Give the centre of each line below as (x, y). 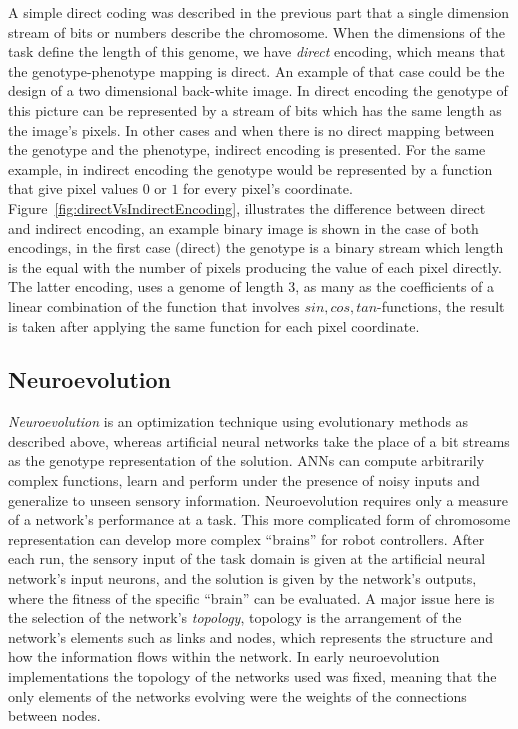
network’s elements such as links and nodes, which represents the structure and (251, 636)
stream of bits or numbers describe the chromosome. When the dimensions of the (256, 31)
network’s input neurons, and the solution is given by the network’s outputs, (242, 578)
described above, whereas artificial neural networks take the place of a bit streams (259, 440)
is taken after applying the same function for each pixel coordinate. (214, 325)
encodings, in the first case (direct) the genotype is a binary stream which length (256, 247)
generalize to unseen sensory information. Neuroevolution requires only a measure (258, 499)
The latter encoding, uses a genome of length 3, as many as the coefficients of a (251, 286)
